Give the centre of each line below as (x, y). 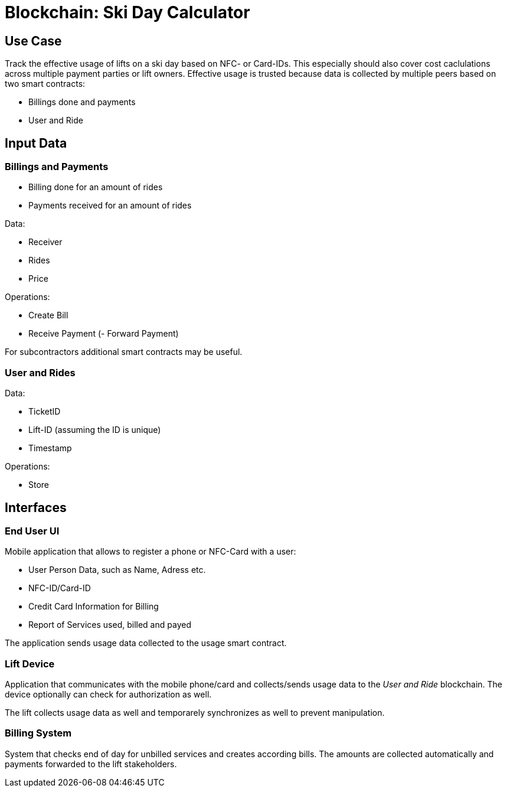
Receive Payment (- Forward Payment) (104, 334)
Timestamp (50, 448)
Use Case (33, 41)
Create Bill (48, 315)
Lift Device (30, 664)
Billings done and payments (82, 102)
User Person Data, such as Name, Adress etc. (117, 570)
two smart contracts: (45, 84)
